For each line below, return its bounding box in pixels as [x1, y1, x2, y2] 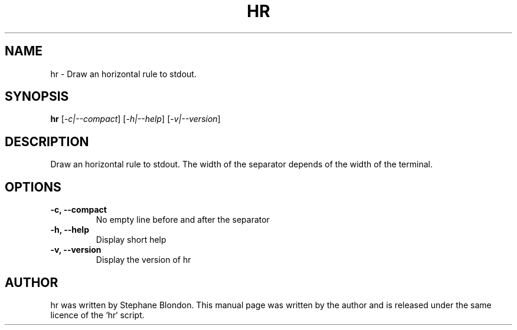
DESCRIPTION [5, 134, 89, 149]
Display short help [96, 235, 166, 245]
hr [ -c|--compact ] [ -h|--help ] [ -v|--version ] [50, 114, 221, 124]
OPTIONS [5, 179, 61, 194]
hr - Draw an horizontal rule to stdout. [50, 68, 197, 79]
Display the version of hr [96, 255, 191, 265]
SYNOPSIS [5, 89, 69, 104]
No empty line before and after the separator [96, 214, 270, 225]
